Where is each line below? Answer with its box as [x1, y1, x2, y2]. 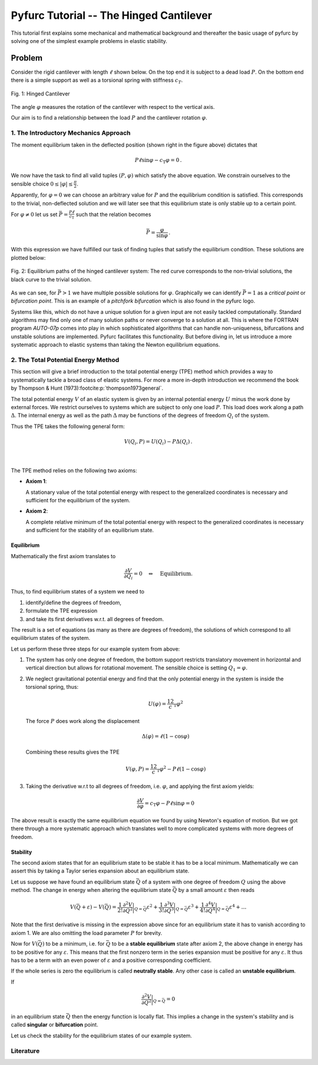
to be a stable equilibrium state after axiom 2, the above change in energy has [112, 940, 303, 947]
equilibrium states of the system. [11, 635, 91, 642]
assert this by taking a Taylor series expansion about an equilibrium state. [11, 867, 190, 874]
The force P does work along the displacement [25, 718, 140, 725]
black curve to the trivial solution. [11, 276, 92, 283]
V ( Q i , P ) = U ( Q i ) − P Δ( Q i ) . [124, 438, 193, 446]
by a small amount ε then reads [178, 887, 255, 894]
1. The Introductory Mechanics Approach [11, 129, 131, 137]
